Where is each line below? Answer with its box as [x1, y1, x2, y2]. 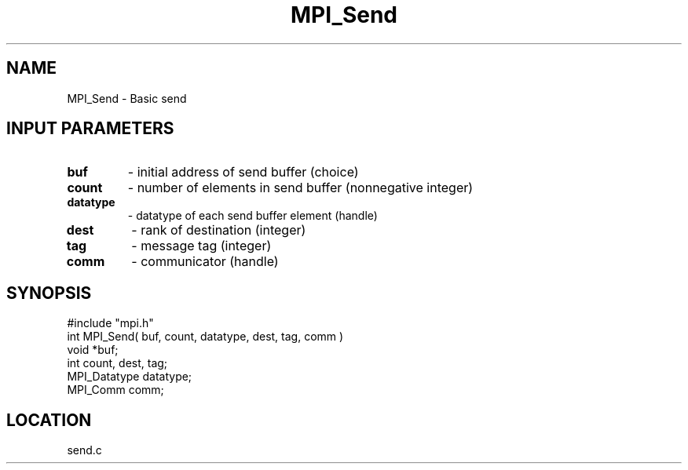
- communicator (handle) [131, 253, 279, 270]
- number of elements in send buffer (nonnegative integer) [127, 180, 474, 196]
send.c [67, 443, 102, 457]
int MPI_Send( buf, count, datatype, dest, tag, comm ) [67, 330, 344, 344]
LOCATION [6, 410, 92, 430]
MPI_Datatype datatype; [67, 370, 192, 384]
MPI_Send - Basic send [67, 91, 187, 105]
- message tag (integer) [131, 238, 272, 254]
